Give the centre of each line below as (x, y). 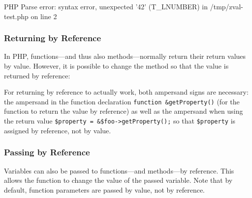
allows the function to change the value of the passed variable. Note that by (118, 180)
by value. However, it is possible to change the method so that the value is (116, 66)
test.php (16, 16)
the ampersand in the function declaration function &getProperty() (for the (122, 101)
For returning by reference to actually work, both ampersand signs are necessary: (126, 92)
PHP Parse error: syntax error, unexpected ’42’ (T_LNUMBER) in (106, 6)
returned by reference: (37, 75)
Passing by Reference (47, 152)
